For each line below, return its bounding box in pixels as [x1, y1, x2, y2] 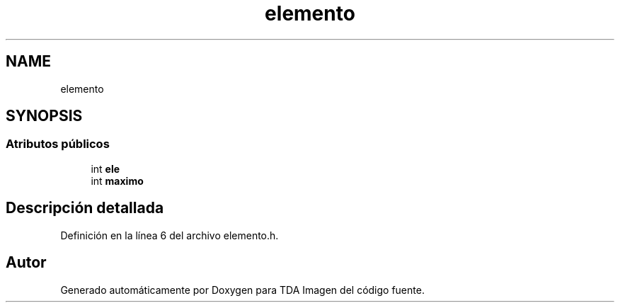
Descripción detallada [6, 199, 164, 217]
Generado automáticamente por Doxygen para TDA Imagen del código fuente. [60, 283, 425, 296]
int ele [91, 162, 120, 175]
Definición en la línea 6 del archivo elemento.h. [60, 229, 279, 241]
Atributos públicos [6, 137, 110, 152]
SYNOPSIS [6, 107, 83, 125]
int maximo [91, 174, 144, 187]
